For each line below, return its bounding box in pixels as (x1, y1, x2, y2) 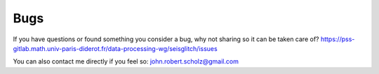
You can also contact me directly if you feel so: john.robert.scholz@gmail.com (13, 57, 239, 66)
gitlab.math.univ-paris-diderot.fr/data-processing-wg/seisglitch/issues (13, 44, 218, 52)
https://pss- (320, 35, 355, 43)
